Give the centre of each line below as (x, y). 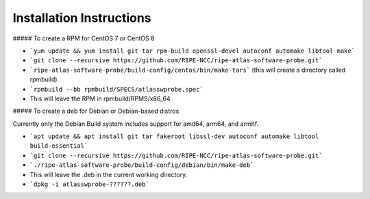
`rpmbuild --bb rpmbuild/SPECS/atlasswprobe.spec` (116, 89)
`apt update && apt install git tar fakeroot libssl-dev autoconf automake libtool (174, 136)
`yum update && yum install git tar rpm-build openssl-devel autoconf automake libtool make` (193, 51)
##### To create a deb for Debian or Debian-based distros (96, 111)
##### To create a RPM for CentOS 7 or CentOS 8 (84, 38)
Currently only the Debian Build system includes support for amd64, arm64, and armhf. (136, 124)
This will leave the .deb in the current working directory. (109, 174)
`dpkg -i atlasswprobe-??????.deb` (90, 184)
